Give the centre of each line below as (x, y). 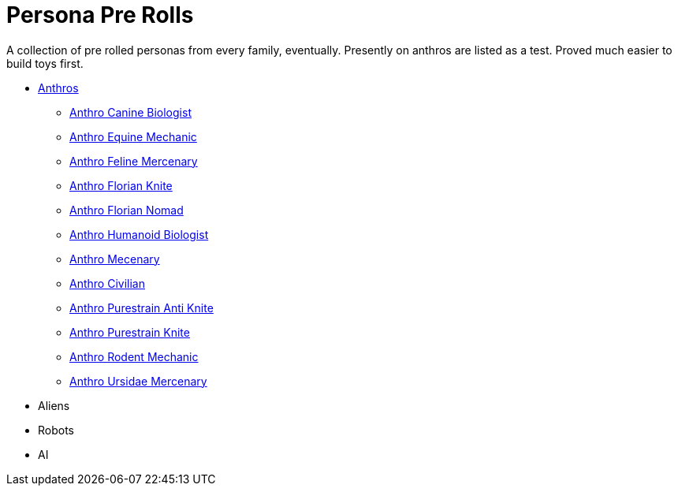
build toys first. (45, 63)
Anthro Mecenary (115, 259)
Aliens (54, 405)
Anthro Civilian (107, 283)
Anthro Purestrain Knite (130, 332)
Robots (56, 430)
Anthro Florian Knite (121, 185)
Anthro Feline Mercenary (134, 161)
